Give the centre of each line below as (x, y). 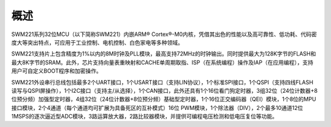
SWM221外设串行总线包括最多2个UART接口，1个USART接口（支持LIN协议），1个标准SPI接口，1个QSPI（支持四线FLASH (162, 82)
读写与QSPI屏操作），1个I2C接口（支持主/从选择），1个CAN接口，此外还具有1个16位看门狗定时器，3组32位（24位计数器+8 (165, 90)
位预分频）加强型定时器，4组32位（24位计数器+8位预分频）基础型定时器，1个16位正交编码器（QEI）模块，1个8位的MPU (164, 99)
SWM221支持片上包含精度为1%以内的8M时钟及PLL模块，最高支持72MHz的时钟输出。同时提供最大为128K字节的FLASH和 (164, 54)
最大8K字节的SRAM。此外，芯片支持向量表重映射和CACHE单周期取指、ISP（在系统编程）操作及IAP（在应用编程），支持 (162, 62)
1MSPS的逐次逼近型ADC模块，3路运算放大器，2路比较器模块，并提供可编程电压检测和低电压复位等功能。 (145, 117)
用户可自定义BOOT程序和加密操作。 (57, 71)
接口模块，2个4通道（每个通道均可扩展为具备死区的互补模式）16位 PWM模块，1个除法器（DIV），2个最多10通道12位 (157, 107)
